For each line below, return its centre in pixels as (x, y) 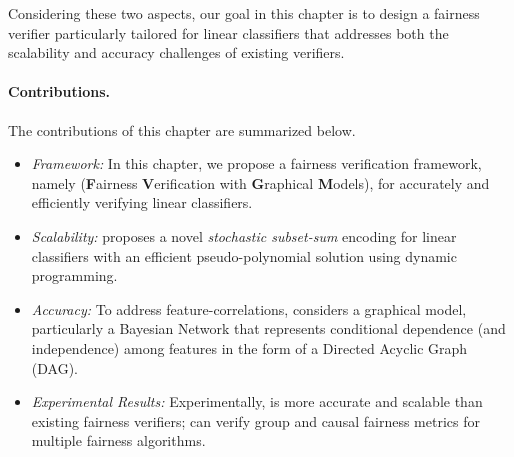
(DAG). (54, 367)
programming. (74, 275)
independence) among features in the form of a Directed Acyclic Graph (249, 347)
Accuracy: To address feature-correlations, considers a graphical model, (249, 308)
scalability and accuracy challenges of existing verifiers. (176, 52)
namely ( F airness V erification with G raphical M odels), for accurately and (260, 182)
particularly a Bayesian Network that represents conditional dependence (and (268, 328)
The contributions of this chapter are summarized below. (182, 129)
